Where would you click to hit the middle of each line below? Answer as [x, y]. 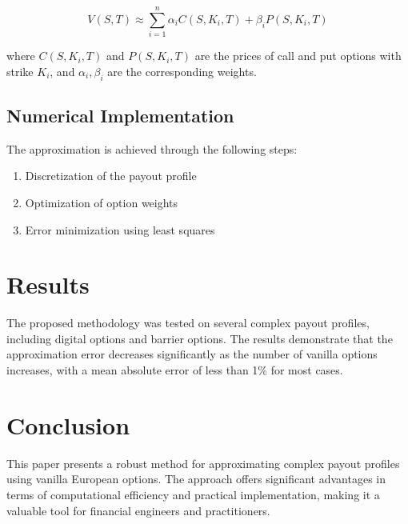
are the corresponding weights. [182, 71]
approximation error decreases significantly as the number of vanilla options [192, 354]
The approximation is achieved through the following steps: [152, 148]
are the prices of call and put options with [298, 56]
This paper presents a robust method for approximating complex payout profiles [203, 463]
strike [20, 71]
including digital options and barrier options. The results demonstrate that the [200, 338]
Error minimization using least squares [120, 229]
